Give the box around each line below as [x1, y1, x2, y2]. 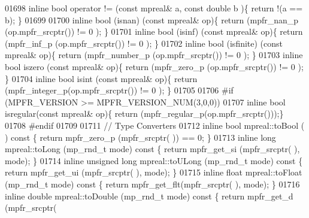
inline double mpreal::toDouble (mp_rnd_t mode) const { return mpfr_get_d [5, 189, 293, 202]
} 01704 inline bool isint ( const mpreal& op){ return [5, 72, 198, 84]
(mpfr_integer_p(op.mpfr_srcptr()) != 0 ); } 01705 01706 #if [5, 84, 234, 96]
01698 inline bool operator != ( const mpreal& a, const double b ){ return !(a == [5, 2, 303, 14]
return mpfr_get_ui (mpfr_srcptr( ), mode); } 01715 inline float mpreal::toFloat [5, 166, 302, 178]
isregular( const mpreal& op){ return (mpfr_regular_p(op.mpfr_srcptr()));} [5, 107, 284, 120]
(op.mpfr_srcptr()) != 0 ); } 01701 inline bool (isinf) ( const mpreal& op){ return [5, 25, 303, 38]
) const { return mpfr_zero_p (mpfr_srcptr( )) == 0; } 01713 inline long [5, 131, 276, 143]
